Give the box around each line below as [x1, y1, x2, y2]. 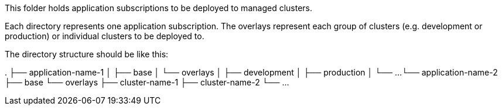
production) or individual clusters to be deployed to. [5, 31, 204, 41]
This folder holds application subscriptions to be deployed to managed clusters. [5, 3, 312, 13]
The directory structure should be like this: [5, 49, 169, 59]
